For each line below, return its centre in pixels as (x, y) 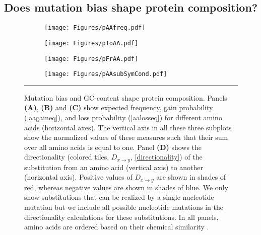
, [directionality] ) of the (166, 157)
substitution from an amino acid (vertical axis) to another (114, 167)
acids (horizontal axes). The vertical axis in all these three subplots (128, 127)
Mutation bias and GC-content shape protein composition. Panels (126, 97)
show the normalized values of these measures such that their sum (126, 137)
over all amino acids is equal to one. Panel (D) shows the (113, 147)
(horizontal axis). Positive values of (78, 177)
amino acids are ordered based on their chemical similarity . (117, 227)
